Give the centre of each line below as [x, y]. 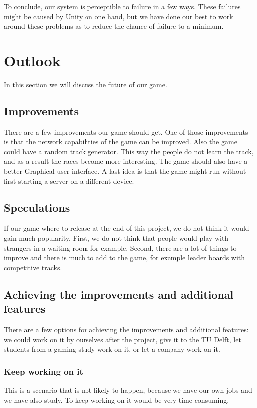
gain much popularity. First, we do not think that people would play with [116, 238]
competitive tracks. [33, 267]
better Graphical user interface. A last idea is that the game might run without [125, 171]
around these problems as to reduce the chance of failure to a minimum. [114, 26]
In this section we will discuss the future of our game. [86, 84]
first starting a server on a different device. [69, 180]
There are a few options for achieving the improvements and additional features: [126, 330]
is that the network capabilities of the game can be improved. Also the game [121, 142]
